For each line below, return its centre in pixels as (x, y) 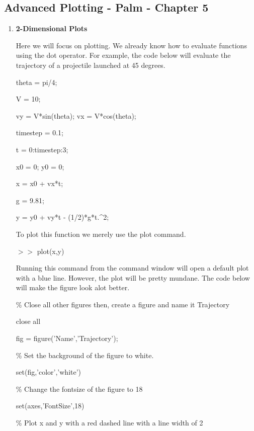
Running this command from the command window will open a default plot (132, 268)
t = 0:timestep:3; (42, 149)
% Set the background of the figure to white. (85, 355)
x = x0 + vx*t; (39, 183)
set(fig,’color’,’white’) (49, 372)
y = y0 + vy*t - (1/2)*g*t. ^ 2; (62, 217)
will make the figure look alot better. (73, 287)
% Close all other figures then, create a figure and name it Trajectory (123, 304)
